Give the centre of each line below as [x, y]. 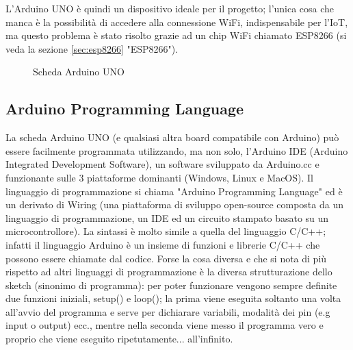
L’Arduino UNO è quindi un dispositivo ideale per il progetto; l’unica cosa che [170, 8]
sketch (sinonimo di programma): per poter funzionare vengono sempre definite [171, 285]
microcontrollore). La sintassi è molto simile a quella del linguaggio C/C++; [166, 231]
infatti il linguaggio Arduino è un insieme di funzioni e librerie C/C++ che [163, 244]
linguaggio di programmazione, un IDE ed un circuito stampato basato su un [167, 217]
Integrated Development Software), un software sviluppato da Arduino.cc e [162, 164]
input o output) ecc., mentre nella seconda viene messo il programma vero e [165, 325]
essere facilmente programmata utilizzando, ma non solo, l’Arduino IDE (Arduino [177, 150]
